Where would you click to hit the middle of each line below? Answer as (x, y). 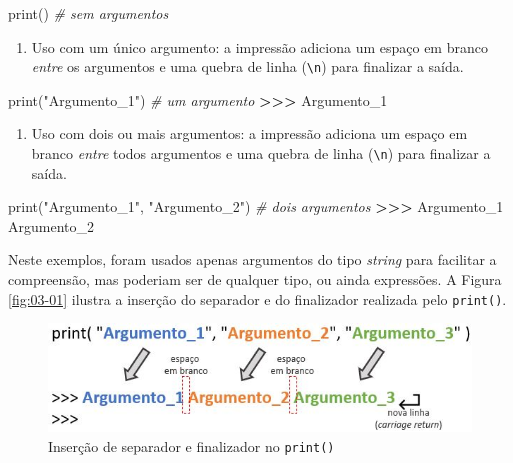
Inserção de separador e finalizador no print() (191, 445)
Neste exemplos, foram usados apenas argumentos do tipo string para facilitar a (252, 259)
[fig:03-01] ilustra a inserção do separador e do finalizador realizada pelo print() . (257, 298)
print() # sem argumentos (88, 13)
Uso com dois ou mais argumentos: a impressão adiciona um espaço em (249, 133)
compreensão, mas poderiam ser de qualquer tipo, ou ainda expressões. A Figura (255, 279)
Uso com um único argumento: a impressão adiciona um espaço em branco (259, 46)
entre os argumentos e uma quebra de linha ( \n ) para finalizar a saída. (247, 66)
